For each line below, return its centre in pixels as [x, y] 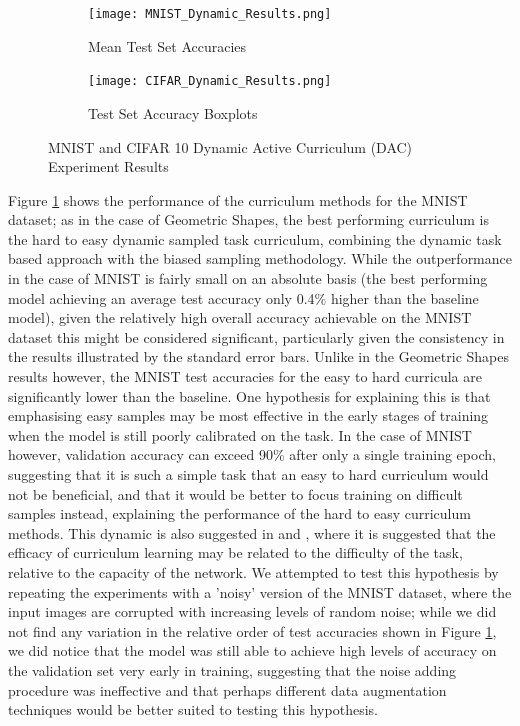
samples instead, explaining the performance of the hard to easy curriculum [239, 513]
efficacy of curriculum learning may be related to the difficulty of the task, [235, 552]
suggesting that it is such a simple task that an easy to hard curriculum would [248, 474]
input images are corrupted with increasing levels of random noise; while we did [252, 611]
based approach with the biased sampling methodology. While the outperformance [260, 258]
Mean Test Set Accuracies [167, 45]
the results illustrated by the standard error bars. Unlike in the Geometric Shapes [259, 356]
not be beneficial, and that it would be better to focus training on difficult [235, 493]
